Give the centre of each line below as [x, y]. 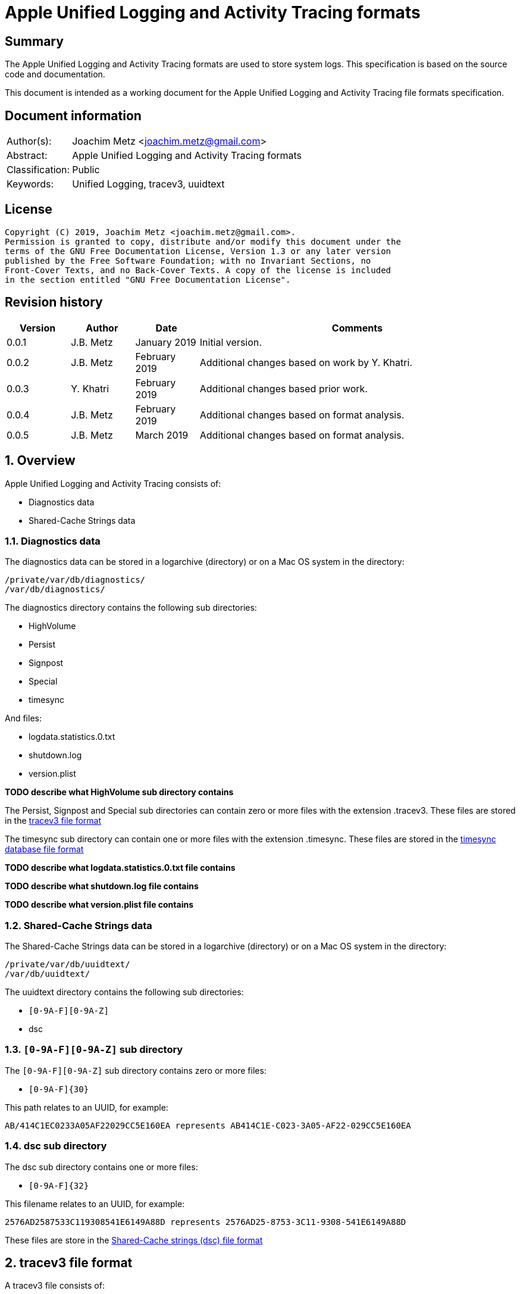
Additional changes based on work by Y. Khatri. [306, 362]
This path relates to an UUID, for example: [87, 1107]
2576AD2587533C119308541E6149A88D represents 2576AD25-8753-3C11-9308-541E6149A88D [206, 1222]
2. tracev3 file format [69, 1262]
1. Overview [40, 461]
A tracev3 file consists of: [55, 1286]
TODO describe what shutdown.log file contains [102, 886]
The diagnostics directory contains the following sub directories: [131, 608]
